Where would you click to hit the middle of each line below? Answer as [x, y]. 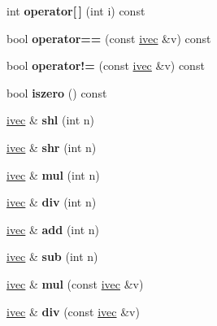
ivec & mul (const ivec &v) [75, 283]
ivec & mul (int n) [53, 174]
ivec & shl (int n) [51, 120]
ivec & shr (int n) [52, 147]
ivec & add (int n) [53, 229]
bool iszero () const [57, 92]
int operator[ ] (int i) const [76, 11]
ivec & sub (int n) [52, 256]
